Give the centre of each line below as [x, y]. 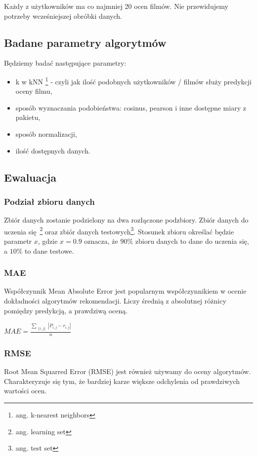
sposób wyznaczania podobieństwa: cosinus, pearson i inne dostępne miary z [131, 107]
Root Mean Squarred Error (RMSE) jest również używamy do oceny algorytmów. [128, 371]
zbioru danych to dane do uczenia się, [192, 241]
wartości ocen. [25, 391]
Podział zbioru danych [49, 201]
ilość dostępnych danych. [53, 150]
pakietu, [28, 117]
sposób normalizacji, [46, 134]
